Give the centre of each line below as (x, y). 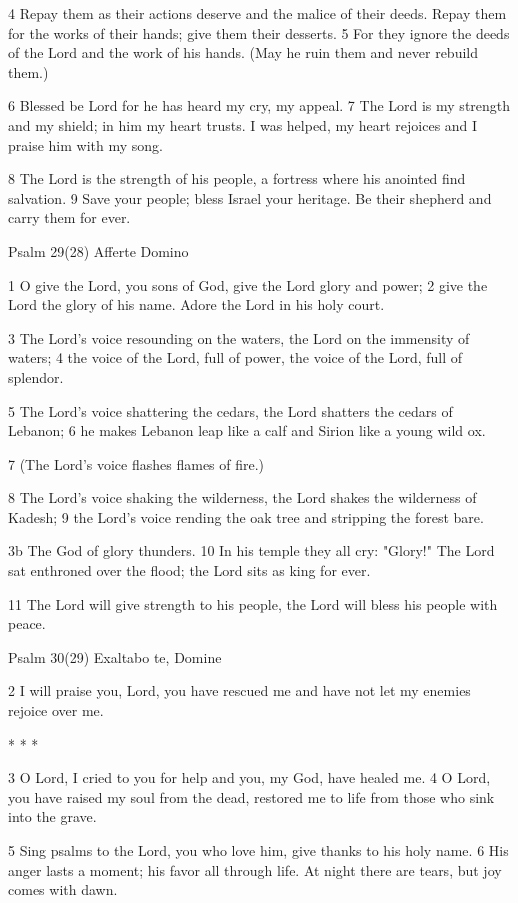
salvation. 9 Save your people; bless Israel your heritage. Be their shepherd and (250, 197)
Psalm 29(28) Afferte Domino (98, 250)
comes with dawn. (63, 889)
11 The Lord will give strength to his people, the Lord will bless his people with (253, 603)
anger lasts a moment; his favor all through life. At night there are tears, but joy (255, 869)
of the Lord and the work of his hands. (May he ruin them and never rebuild (243, 52)
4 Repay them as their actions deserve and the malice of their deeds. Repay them (257, 13)
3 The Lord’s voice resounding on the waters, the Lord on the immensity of (239, 337)
